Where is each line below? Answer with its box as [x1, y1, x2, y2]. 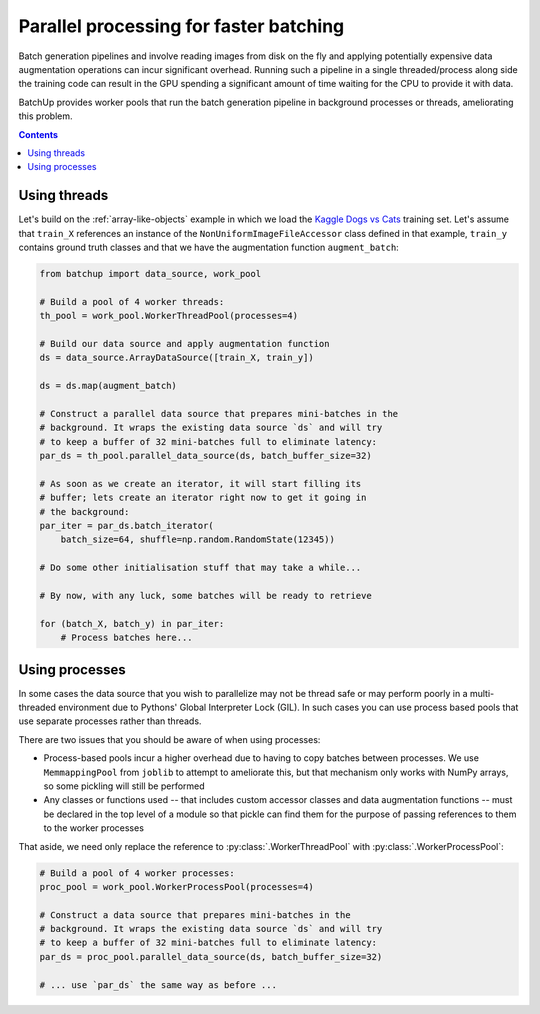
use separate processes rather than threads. [18, 715, 202, 727]
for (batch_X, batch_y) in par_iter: [39, 618, 225, 629]
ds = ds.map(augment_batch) [39, 380, 177, 392]
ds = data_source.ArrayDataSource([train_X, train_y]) [39, 352, 314, 364]
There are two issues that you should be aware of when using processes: [18, 733, 321, 745]
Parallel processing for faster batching [18, 15, 345, 37]
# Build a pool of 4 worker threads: [39, 296, 225, 307]
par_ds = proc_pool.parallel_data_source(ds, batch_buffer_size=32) [39, 951, 383, 962]
